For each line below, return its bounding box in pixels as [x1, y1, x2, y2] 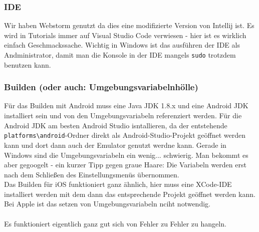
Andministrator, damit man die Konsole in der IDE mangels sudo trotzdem [4, 50, 236, 60]
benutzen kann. [4, 59, 51, 70]
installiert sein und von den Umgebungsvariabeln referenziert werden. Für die [4, 110, 242, 121]
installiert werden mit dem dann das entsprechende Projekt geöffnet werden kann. [4, 188, 255, 199]
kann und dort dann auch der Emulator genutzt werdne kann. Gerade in [4, 139, 226, 150]
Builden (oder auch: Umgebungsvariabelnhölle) [4, 81, 198, 93]
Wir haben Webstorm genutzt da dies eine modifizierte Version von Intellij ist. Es [4, 20, 254, 31]
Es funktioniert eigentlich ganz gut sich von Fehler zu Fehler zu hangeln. [4, 218, 226, 228]
